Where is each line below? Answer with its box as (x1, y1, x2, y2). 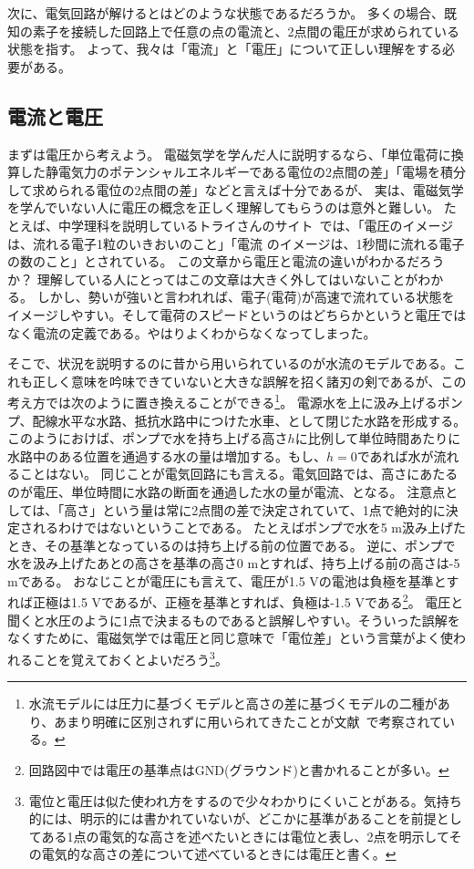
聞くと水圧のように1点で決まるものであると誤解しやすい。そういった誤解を (7, 610, 460, 629)
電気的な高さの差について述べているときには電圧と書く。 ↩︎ (41, 844, 397, 864)
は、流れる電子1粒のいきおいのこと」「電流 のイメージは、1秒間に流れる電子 (7, 233, 465, 253)
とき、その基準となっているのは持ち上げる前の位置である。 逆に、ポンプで (7, 535, 456, 554)
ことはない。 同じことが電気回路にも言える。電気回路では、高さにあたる (19, 464, 459, 483)
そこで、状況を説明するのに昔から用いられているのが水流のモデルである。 (7, 354, 453, 373)
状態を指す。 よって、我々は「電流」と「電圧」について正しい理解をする (7, 39, 443, 58)
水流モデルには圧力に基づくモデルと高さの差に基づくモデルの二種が (28, 694, 438, 713)
